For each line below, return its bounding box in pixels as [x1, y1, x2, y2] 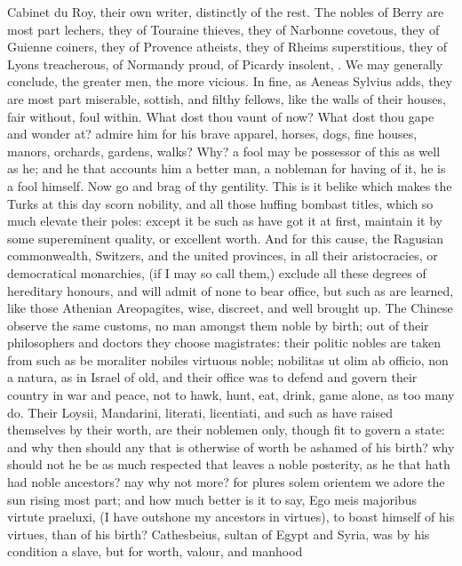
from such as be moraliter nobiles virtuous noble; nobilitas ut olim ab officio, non [7, 350, 449, 369]
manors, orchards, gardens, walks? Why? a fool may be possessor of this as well [7, 141, 441, 160]
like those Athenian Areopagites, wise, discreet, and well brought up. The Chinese [7, 299, 453, 317]
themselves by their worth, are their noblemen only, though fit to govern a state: [7, 420, 445, 439]
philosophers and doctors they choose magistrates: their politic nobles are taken [7, 333, 442, 352]
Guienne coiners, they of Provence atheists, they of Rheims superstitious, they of [7, 37, 448, 56]
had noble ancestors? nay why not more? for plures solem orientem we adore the [7, 473, 445, 491]
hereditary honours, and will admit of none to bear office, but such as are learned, [7, 281, 454, 299]
